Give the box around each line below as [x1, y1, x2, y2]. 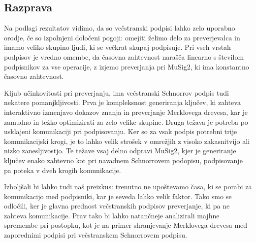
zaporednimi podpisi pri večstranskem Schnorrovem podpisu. [4, 230, 187, 240]
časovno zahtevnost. [4, 71, 64, 81]
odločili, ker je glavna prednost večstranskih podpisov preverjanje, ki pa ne [4, 201, 230, 211]
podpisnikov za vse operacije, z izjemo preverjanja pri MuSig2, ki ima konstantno [4, 61, 249, 71]
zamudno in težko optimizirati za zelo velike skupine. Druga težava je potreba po [4, 116, 248, 127]
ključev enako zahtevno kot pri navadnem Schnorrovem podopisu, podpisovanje [4, 155, 243, 165]
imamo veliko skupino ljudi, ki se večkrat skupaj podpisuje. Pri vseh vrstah [4, 42, 231, 52]
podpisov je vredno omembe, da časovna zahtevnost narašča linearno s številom [4, 51, 244, 62]
